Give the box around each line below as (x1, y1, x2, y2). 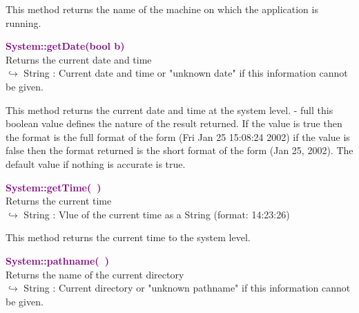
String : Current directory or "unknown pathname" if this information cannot (23, 281, 351, 295)
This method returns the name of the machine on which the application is (6, 2, 318, 16)
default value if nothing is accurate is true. (6, 156, 186, 171)
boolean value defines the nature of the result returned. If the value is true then (6, 116, 342, 131)
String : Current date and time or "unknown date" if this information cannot (23, 66, 348, 80)
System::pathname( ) (6, 253, 109, 267)
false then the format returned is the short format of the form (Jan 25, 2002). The (6, 143, 353, 158)
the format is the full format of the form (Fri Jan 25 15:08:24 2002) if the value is (6, 129, 350, 144)
